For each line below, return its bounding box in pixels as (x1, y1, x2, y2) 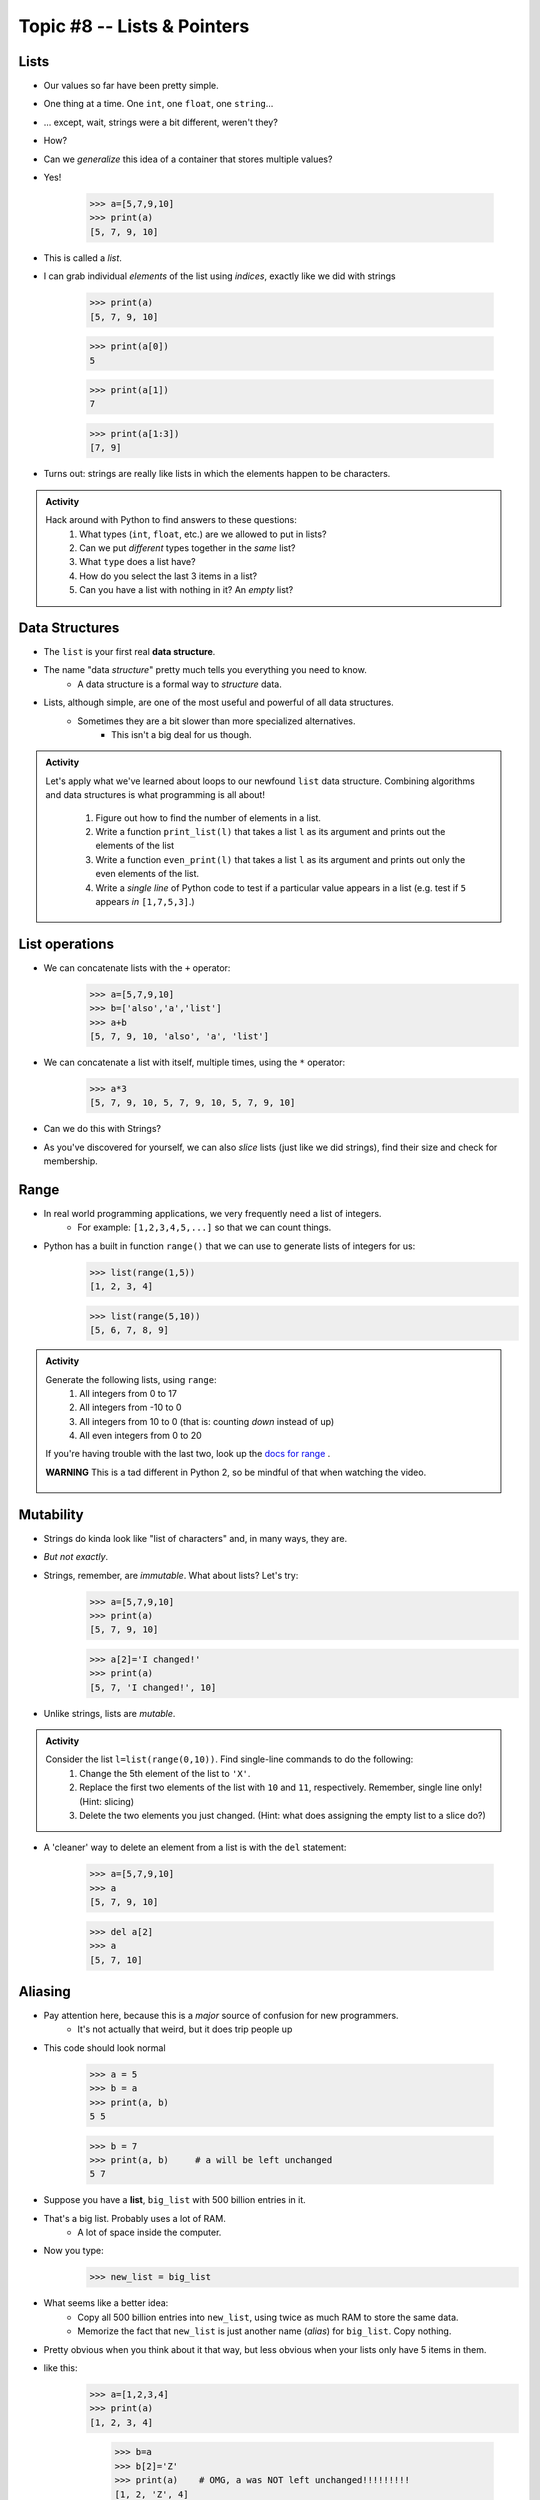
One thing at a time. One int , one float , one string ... (43, 98, 274, 110)
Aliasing (18, 1983, 72, 2000)
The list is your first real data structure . (43, 646, 216, 658)
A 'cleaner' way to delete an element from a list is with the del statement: (43, 1841, 347, 1854)
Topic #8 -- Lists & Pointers (18, 15, 250, 37)
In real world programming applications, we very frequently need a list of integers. (43, 1208, 382, 1220)
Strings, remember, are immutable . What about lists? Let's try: (43, 1569, 299, 1581)
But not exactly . (43, 1551, 109, 1563)
